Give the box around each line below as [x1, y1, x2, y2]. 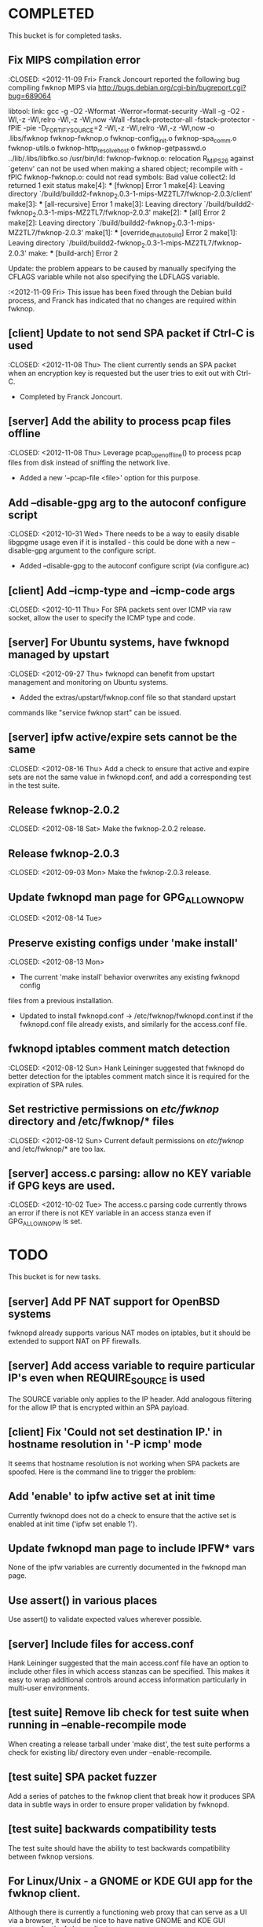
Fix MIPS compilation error [8, 53, 141, 67]
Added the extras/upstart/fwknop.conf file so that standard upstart [19, 693, 236, 702]
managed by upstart [8, 648, 110, 661]
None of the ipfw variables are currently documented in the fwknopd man [8, 1562, 247, 1572]
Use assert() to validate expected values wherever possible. [8, 1615, 203, 1624]
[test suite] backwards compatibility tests [8, 1822, 217, 1836]
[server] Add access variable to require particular [8, 1359, 255, 1373]
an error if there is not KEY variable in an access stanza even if [8, 1208, 212, 1218]
